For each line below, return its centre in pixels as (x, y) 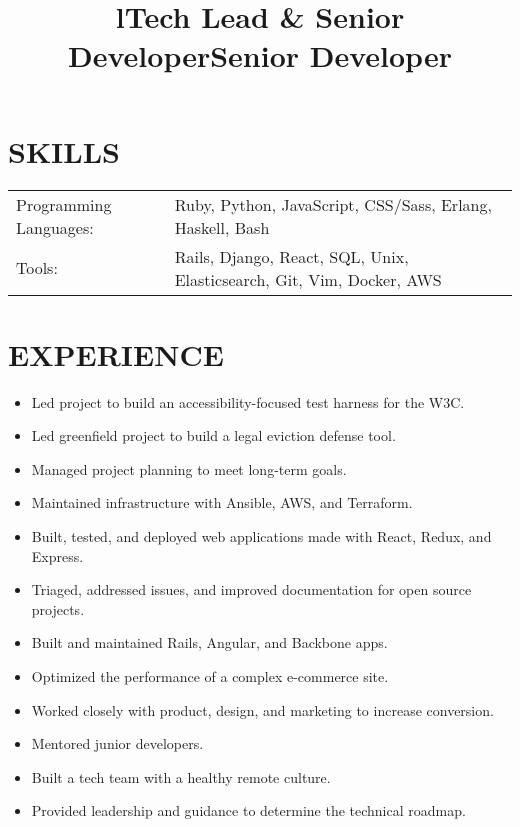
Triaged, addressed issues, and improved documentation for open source (251, 589)
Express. (57, 555)
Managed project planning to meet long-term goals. (189, 468)
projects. (58, 608)
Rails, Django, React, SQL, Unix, (291, 256)
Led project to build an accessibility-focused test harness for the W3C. (248, 401)
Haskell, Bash (222, 227)
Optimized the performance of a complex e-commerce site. (210, 675)
